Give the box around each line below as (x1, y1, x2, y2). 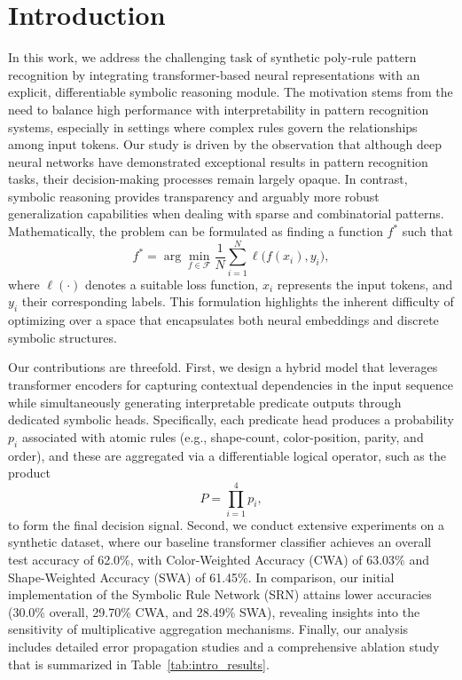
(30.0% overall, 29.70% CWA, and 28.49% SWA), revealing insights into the (8, 602, 420, 621)
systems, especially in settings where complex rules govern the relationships (8, 117, 418, 136)
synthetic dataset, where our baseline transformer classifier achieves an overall (8, 533, 432, 551)
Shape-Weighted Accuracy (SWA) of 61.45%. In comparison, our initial (8, 567, 395, 586)
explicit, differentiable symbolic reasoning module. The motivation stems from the (8, 83, 453, 101)
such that (402, 222, 454, 241)
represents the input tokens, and (277, 274, 453, 293)
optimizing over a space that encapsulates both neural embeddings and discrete (8, 311, 439, 329)
